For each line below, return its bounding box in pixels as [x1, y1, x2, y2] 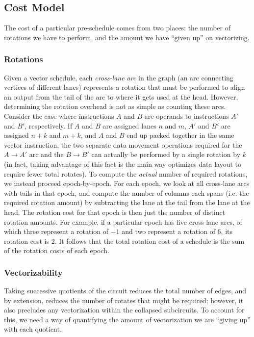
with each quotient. [4, 324, 62, 334]
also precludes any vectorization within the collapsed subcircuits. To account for [4, 305, 245, 315]
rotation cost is [4, 235, 49, 246]
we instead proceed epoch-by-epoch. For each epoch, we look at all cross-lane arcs [4, 178, 250, 188]
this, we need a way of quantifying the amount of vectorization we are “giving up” [4, 314, 251, 324]
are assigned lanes [102, 120, 156, 130]
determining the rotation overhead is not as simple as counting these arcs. [4, 101, 226, 111]
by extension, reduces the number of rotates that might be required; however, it [4, 295, 244, 305]
